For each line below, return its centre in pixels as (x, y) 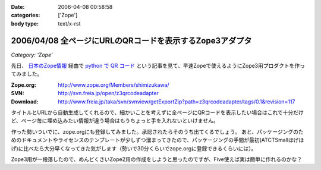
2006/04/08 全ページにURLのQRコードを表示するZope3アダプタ (131, 41)
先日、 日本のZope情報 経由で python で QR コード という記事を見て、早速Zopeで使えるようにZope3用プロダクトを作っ (158, 66)
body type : (25, 23)
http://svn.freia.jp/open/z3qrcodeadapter (108, 93)
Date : (18, 7)
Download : (25, 102)
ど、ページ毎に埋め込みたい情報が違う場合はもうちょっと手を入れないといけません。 (115, 121)
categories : (26, 15)
